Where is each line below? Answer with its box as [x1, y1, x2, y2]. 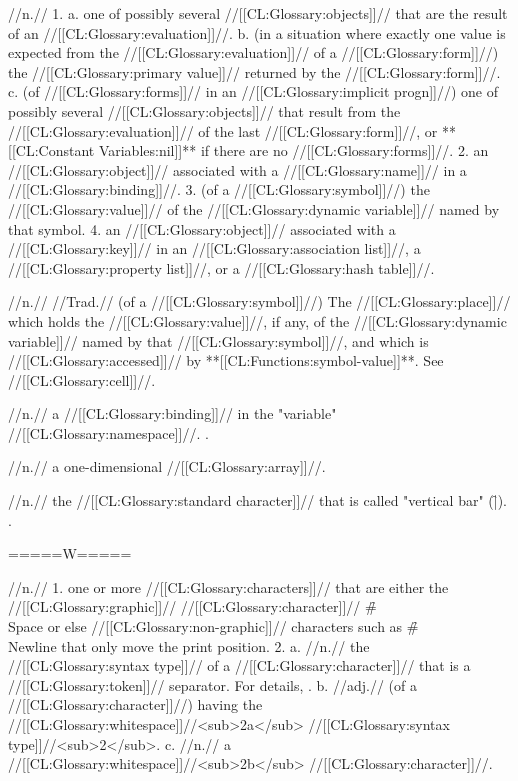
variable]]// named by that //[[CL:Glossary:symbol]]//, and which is [8, 330, 429, 351]
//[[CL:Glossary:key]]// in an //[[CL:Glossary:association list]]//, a [8, 238, 421, 259]
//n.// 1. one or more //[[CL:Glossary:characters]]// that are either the [8, 576, 449, 597]
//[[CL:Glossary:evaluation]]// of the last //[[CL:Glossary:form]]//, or [8, 120, 438, 141]
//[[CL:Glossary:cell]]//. [8, 369, 156, 390]
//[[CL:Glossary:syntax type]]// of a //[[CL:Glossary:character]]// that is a [8, 655, 471, 676]
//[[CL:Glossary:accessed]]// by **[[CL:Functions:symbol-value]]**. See [8, 350, 444, 371]
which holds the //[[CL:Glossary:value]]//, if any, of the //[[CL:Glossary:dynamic [8, 310, 507, 331]
